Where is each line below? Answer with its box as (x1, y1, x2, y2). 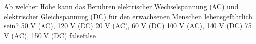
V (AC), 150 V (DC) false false (4, 30, 96, 40)
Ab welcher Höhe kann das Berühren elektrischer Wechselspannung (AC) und (4, 1, 239, 11)
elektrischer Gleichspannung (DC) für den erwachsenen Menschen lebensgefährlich (4, 11, 253, 21)
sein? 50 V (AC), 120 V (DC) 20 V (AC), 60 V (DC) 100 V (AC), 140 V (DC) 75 (4, 21, 252, 31)
